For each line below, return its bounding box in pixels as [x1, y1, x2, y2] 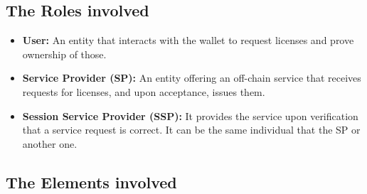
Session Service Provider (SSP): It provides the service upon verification [22, 108, 358, 123]
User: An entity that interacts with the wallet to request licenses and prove [22, 33, 354, 48]
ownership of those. [22, 46, 107, 61]
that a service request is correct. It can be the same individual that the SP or [22, 122, 361, 137]
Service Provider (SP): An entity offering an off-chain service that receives [22, 70, 361, 85]
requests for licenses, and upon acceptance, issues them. [22, 84, 265, 99]
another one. [22, 136, 78, 151]
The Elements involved [6, 171, 177, 193]
